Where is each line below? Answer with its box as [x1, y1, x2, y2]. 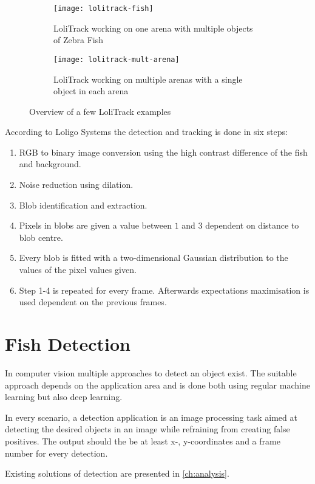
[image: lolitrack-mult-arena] [53, 55, 180, 64]
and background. [19, 157, 81, 170]
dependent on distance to [205, 219, 299, 232]
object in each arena [53, 85, 129, 97]
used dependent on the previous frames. [19, 296, 167, 308]
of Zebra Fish [53, 33, 103, 46]
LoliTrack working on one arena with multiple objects [53, 21, 253, 34]
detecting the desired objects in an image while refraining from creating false [5, 423, 290, 435]
